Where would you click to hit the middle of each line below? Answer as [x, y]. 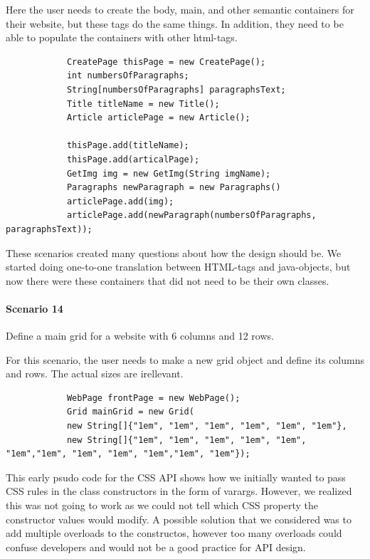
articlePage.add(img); [120, 201]
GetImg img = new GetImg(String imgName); [169, 173]
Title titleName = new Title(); [143, 104]
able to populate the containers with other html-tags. [122, 37]
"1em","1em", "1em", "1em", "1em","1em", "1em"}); [128, 454]
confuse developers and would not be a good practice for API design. [156, 547]
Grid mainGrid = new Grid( [130, 412]
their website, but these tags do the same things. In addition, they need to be [175, 23]
